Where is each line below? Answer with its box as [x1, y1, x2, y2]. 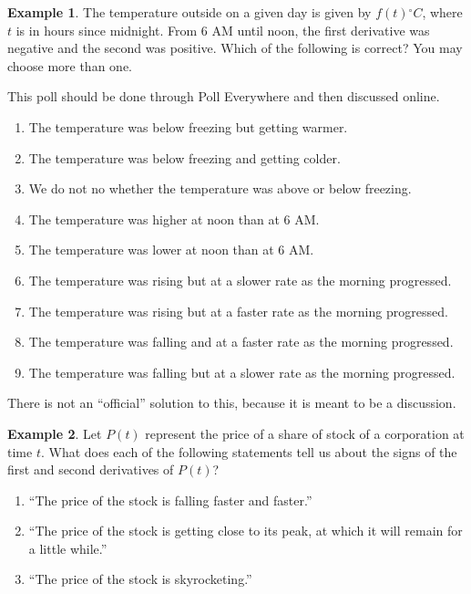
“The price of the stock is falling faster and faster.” [28, 490, 312, 509]
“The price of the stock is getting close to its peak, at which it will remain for [28, 521, 463, 540]
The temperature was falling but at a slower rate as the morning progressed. [28, 362, 456, 381]
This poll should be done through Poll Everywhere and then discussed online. [7, 87, 440, 106]
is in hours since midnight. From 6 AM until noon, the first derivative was [15, 20, 430, 39]
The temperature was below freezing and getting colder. [28, 148, 341, 167]
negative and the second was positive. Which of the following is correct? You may [7, 38, 463, 57]
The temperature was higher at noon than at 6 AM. [28, 209, 320, 228]
